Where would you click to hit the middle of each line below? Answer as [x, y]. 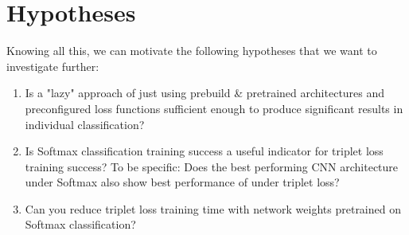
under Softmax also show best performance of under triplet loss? [182, 182]
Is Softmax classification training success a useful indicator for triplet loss [204, 151]
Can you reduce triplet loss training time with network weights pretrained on [213, 208]
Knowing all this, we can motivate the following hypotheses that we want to [192, 51]
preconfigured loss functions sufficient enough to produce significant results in [214, 108]
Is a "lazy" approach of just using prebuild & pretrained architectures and [205, 93]
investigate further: [53, 66]
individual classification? [85, 124]
